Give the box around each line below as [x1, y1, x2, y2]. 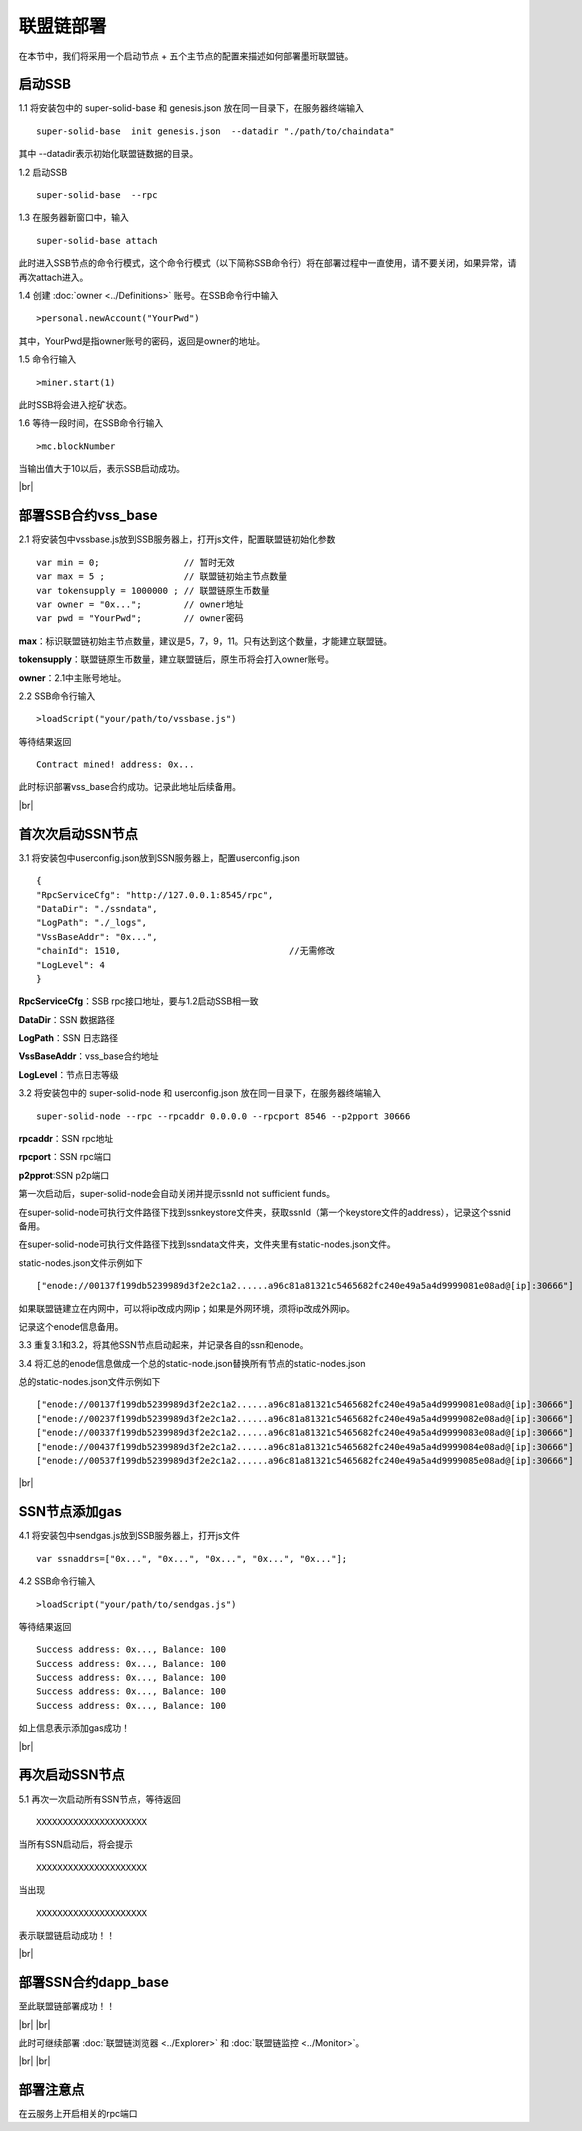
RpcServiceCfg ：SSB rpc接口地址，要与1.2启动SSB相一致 [18, 995, 259, 1007]
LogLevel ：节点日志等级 [18, 1068, 119, 1080]
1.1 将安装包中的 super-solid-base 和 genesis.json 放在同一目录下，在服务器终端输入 [18, 102, 364, 114]
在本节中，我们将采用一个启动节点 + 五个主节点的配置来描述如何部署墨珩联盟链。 [18, 50, 354, 62]
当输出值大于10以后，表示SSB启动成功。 [18, 463, 185, 475]
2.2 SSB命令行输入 [18, 690, 96, 702]
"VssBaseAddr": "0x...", [36, 931, 158, 942]
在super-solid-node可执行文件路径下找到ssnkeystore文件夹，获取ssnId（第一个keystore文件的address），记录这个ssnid [18, 1206, 512, 1218]
